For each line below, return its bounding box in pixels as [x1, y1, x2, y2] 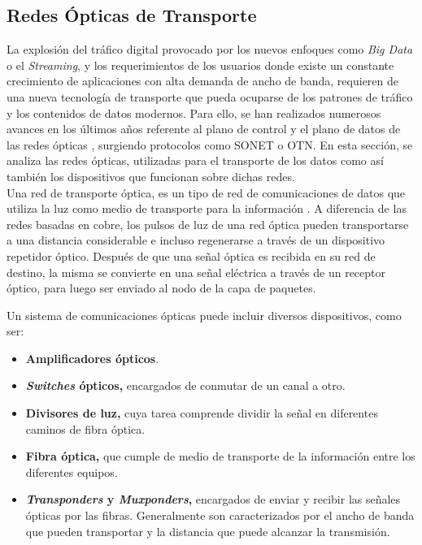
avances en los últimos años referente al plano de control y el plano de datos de [7, 120, 401, 137]
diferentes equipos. [25, 463, 118, 480]
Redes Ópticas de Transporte [7, 2, 257, 28]
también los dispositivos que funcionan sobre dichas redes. [7, 167, 295, 184]
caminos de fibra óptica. [25, 420, 146, 437]
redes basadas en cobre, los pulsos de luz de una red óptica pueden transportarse [7, 215, 409, 232]
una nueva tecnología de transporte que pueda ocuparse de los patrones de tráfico [7, 88, 413, 105]
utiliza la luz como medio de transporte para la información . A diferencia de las [7, 200, 407, 217]
